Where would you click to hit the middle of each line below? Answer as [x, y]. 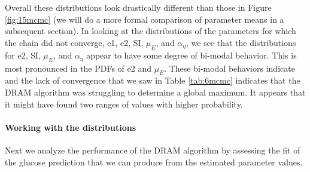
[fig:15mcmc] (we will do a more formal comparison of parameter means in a [145, 19]
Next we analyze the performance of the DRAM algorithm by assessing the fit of [153, 150]
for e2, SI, [23, 55]
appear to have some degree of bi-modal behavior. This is [192, 55]
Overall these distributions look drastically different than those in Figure [138, 7]
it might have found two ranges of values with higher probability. [124, 104]
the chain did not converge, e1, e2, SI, [74, 42]
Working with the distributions [71, 127]
